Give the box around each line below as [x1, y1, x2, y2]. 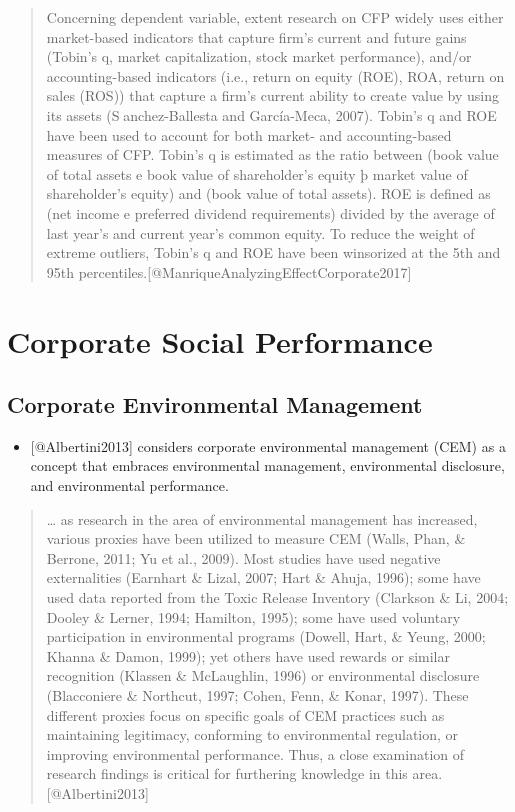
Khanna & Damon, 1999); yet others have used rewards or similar [46, 645, 450, 666]
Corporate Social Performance [7, 320, 433, 361]
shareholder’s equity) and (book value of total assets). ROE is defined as [46, 183, 491, 204]
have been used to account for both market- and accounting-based [46, 124, 452, 145]
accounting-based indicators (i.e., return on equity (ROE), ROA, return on [46, 65, 505, 86]
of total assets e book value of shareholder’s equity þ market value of [46, 163, 468, 184]
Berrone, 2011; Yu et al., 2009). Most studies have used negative [46, 547, 441, 568]
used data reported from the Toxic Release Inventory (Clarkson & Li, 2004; [46, 587, 509, 608]
